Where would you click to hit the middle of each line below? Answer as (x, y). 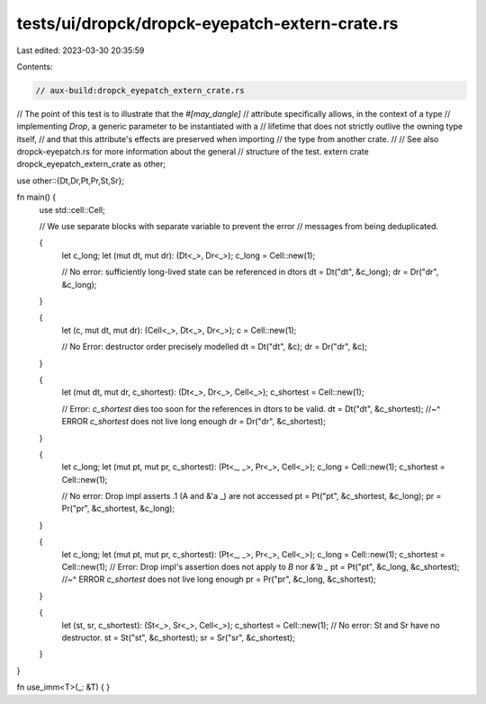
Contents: (35, 67)
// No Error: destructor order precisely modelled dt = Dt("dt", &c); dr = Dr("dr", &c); (215, 347)
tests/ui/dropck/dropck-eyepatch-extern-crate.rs (207, 23)
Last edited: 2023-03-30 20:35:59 (81, 50)
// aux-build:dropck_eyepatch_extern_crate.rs (140, 90)
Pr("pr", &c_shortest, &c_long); (118, 509)
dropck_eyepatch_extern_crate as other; (91, 164)
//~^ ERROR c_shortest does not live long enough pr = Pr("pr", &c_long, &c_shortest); (219, 579)
